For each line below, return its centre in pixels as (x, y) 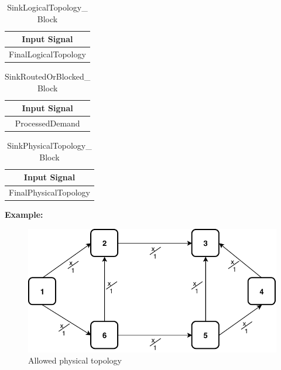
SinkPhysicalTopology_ (49, 145)
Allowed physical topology (75, 360)
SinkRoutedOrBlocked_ (48, 76)
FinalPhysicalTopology (49, 192)
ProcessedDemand (47, 123)
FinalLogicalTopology (47, 54)
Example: (24, 215)
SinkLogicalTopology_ (47, 7)
